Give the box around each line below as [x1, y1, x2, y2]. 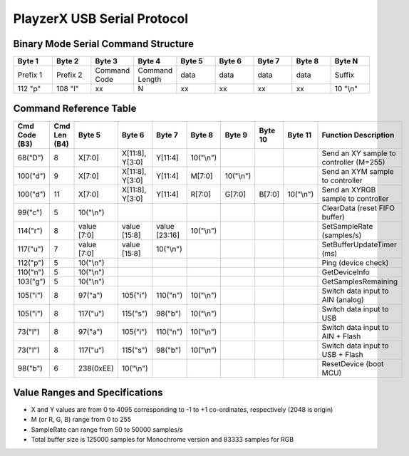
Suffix [334, 70, 355, 80]
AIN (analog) [321, 294, 364, 304]
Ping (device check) [321, 257, 389, 267]
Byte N [334, 56, 358, 66]
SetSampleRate [321, 221, 373, 231]
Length [138, 75, 162, 85]
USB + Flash [321, 349, 363, 359]
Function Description [321, 130, 395, 140]
